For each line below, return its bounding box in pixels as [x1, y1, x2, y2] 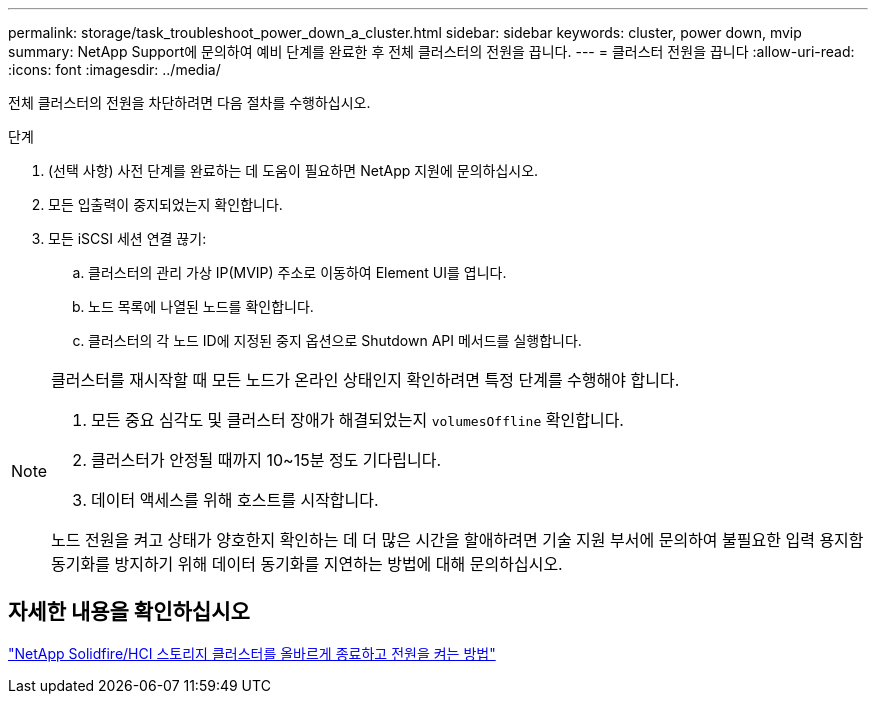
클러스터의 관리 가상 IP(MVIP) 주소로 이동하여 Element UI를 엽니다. [88, 264, 507, 281]
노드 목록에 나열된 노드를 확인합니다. [88, 298, 314, 315]
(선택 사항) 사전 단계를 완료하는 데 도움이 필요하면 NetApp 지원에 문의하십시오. [48, 162, 539, 179]
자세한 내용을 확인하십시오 [8, 599, 250, 625]
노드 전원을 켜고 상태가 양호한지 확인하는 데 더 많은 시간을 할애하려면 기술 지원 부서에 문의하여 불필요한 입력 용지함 [51, 530, 864, 550]
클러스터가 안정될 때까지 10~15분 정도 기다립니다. [91, 450, 442, 470]
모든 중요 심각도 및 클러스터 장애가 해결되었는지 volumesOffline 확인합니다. [91, 410, 624, 430]
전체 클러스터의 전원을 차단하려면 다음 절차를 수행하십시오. [8, 94, 371, 111]
